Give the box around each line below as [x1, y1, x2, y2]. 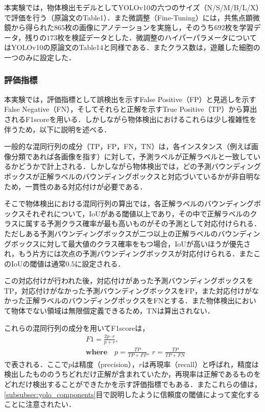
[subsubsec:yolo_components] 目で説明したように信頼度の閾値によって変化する [4, 389, 260, 399]
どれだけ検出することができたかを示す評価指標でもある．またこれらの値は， [4, 378, 261, 389]
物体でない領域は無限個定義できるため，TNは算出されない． [11, 305, 214, 316]
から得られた [11, 22, 54, 33]
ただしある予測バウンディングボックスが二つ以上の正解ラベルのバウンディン [4, 228, 260, 238]
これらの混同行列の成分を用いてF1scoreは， [4, 322, 150, 333]
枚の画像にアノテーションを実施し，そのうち [65, 22, 214, 33]
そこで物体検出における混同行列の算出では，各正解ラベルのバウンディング [4, 198, 254, 209]
